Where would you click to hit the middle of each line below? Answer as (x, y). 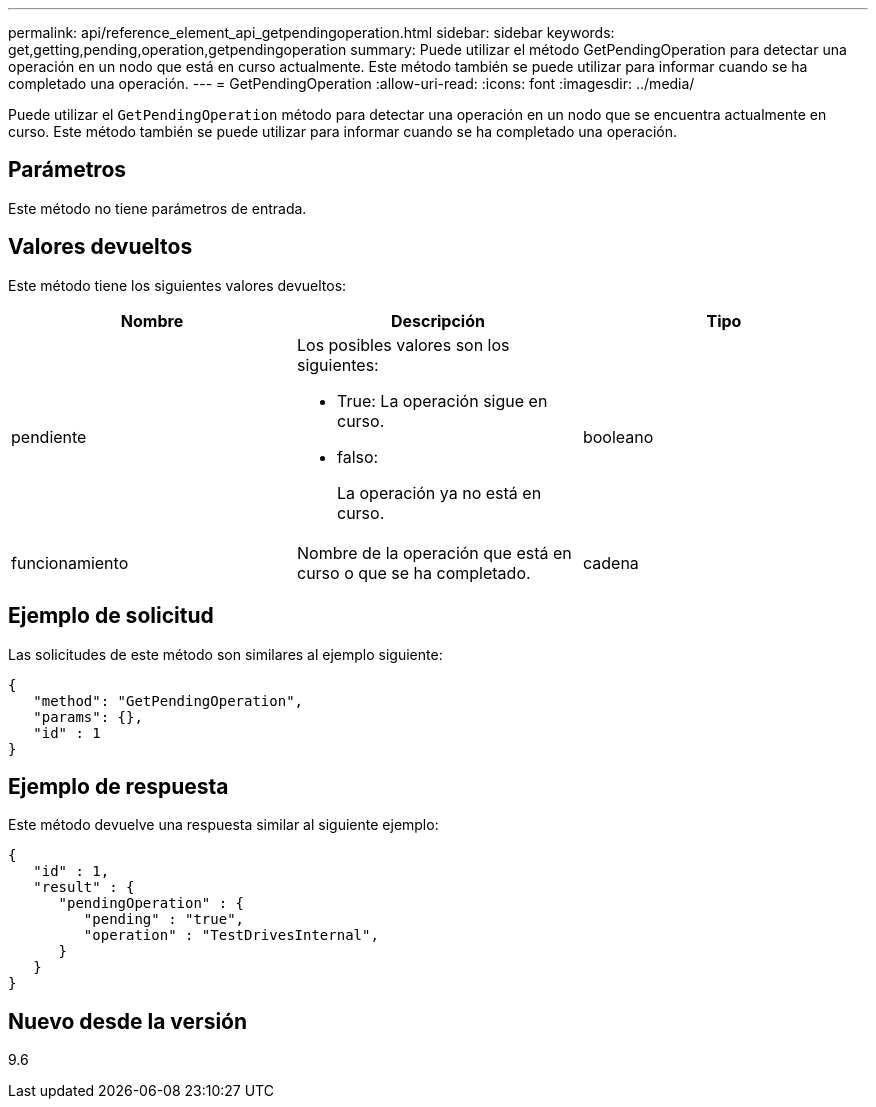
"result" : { (84, 887)
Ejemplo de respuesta (118, 786)
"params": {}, (88, 716)
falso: (357, 456)
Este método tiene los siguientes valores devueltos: (177, 285)
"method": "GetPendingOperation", (168, 700)
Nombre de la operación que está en (434, 552)
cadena (610, 562)
